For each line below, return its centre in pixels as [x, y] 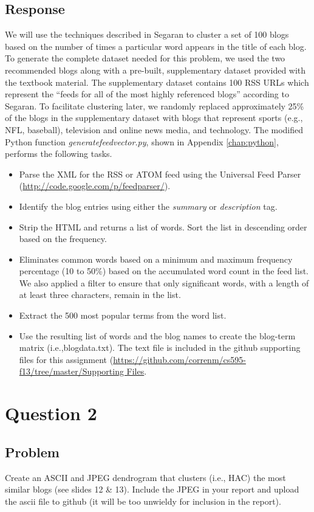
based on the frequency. [63, 239]
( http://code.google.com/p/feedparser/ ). [95, 186]
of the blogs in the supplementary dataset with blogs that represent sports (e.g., [154, 118]
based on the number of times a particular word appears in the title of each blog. [156, 46]
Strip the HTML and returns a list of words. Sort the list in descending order [163, 227]
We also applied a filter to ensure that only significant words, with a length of [164, 282]
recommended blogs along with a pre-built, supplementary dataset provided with [155, 70]
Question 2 [51, 413]
